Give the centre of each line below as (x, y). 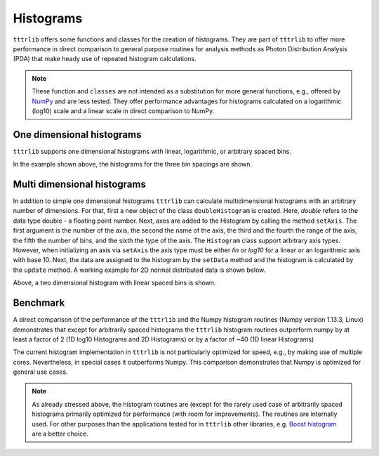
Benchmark (39, 303)
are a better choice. (60, 434)
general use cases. (40, 372)
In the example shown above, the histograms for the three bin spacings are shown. (133, 164)
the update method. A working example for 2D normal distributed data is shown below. (139, 270)
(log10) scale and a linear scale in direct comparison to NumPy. (123, 111)
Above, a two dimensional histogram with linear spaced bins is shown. (114, 283)
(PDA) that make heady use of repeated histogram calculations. (105, 59)
